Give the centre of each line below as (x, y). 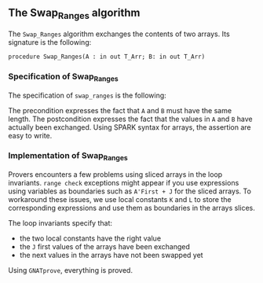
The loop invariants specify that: (60, 223)
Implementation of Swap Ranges (68, 156)
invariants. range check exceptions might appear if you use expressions (124, 183)
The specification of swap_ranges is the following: (87, 95)
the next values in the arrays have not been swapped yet (111, 255)
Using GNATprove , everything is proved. (71, 270)
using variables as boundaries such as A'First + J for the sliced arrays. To (130, 191)
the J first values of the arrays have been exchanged (105, 247)
